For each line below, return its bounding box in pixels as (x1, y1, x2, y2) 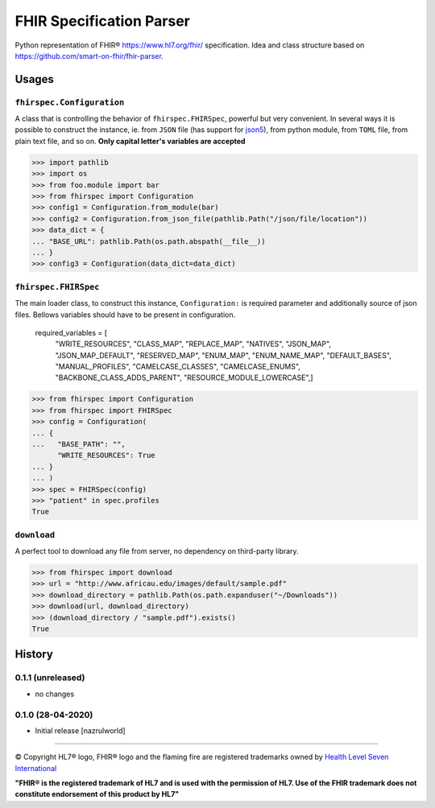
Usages (14, 72, 54, 86)
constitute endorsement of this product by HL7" (14, 789, 180, 799)
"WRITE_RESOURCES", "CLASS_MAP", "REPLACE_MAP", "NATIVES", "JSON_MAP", (55, 339, 332, 349)
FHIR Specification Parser (14, 12, 191, 30)
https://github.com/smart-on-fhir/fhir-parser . (14, 51, 164, 60)
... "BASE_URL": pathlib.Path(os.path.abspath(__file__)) (31, 237, 266, 245)
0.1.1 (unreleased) (14, 672, 85, 683)
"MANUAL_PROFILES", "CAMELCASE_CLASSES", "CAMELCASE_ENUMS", (55, 362, 301, 372)
